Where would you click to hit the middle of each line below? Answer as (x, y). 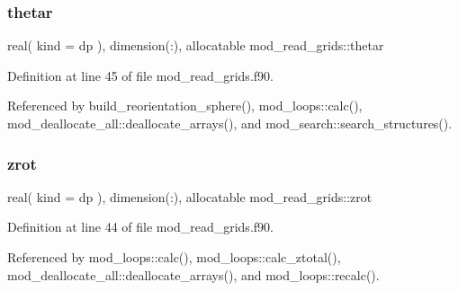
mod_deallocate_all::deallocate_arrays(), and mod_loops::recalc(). (193, 274)
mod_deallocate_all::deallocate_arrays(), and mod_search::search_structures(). (230, 123)
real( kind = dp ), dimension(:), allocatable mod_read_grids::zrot (190, 196)
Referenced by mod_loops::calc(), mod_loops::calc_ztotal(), (174, 257)
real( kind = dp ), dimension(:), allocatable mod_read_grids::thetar (196, 45)
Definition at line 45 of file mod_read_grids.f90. (140, 75)
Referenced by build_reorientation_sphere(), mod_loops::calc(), (185, 106)
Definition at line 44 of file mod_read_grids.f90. (140, 227)
